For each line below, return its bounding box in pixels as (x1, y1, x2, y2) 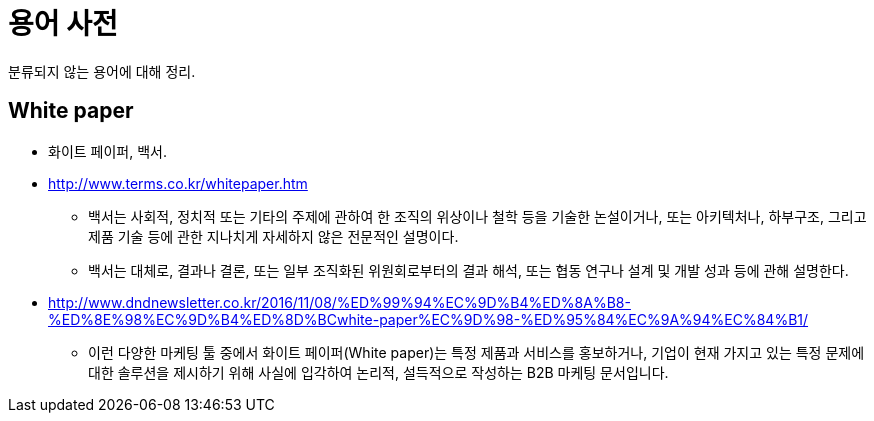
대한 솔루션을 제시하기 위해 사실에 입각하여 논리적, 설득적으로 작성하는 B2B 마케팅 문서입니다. (88, 363, 669, 381)
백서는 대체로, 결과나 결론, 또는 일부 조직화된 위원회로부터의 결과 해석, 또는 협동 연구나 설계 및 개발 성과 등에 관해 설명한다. (88, 261, 849, 279)
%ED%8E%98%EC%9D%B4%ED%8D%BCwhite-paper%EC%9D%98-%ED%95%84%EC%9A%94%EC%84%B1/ (48, 310, 809, 328)
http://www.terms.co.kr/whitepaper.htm (48, 174, 308, 192)
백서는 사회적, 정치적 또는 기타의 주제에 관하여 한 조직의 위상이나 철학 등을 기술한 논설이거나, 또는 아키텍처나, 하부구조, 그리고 (88, 207, 867, 225)
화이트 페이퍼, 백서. (48, 142, 167, 160)
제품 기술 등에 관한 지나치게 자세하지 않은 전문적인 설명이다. (88, 227, 459, 245)
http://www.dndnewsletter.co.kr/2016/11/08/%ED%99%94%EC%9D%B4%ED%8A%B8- (48, 293, 631, 311)
